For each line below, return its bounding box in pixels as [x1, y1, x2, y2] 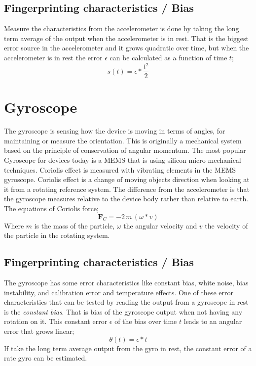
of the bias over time [114, 316, 177, 326]
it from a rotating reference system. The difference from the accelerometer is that [4, 183, 250, 194]
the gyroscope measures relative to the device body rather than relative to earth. [4, 193, 249, 204]
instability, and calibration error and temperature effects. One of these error [4, 287, 233, 297]
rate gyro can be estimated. [4, 353, 87, 363]
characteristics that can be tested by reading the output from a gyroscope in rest [4, 297, 249, 307]
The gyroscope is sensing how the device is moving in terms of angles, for [4, 126, 225, 136]
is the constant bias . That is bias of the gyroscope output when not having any [4, 306, 243, 317]
